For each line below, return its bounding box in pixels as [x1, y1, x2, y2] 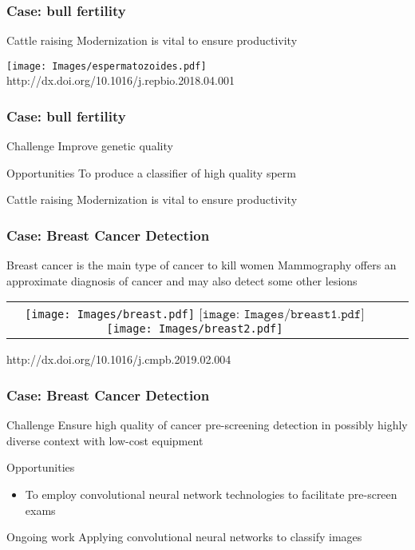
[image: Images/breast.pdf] [25, 308, 195, 321]
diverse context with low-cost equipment [6, 432, 204, 448]
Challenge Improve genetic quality [6, 137, 173, 154]
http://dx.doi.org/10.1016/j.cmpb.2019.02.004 [6, 351, 231, 368]
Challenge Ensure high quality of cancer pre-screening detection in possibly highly [6, 416, 408, 433]
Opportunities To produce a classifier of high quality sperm [6, 164, 296, 181]
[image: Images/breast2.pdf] [106, 322, 283, 336]
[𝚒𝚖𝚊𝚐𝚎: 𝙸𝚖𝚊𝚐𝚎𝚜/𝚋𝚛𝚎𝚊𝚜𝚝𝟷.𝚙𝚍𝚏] [199, 308, 365, 321]
